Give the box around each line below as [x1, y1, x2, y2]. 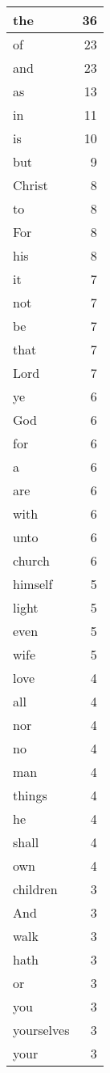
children [13, 880, 58, 898]
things [13, 786, 47, 804]
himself [13, 575, 53, 593]
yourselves [13, 1020, 70, 1039]
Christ [13, 176, 48, 194]
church [13, 551, 50, 570]
